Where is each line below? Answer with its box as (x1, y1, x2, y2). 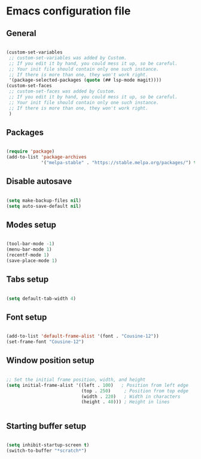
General (6, 28, 37, 38)
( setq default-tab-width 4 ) (6, 296, 77, 302)
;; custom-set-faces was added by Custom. (8, 88, 117, 94)
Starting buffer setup (6, 421, 87, 431)
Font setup (6, 312, 47, 322)
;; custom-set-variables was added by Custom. (8, 55, 127, 61)
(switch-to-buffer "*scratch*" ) (6, 448, 87, 454)
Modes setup (6, 219, 57, 229)
